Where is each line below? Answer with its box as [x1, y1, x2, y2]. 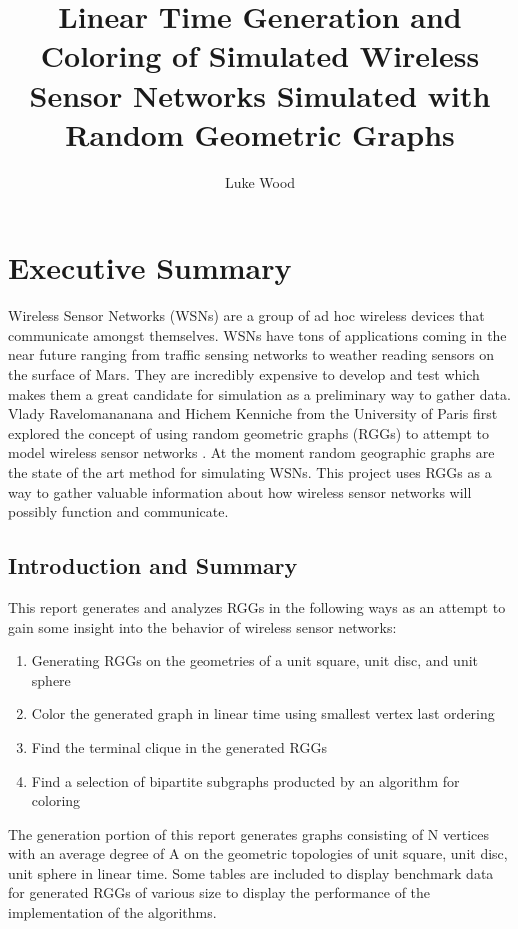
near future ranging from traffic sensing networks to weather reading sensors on [8, 344, 495, 365]
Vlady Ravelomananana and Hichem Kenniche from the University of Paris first [8, 403, 498, 424]
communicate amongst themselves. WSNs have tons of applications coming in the [8, 324, 507, 345]
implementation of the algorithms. [8, 902, 217, 923]
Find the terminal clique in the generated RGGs [31, 736, 327, 757]
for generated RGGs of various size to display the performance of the [8, 882, 431, 903]
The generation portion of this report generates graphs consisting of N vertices [8, 823, 490, 844]
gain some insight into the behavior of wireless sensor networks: [8, 616, 397, 637]
